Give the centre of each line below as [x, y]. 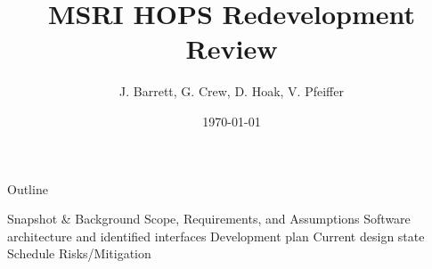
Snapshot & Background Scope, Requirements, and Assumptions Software [209, 219]
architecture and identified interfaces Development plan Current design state [216, 236]
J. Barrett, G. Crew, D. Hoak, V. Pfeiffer [232, 91]
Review [232, 49]
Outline [28, 188]
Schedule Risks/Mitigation [79, 253]
